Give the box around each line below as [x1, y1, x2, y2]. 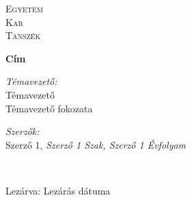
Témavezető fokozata [5, 101, 93, 115]
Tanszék [5, 28, 41, 42]
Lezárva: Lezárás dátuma [5, 183, 111, 197]
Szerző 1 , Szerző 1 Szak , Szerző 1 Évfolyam [5, 137, 187, 151]
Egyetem [5, 1, 43, 15]
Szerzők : [5, 124, 40, 138]
